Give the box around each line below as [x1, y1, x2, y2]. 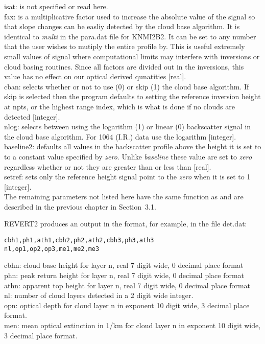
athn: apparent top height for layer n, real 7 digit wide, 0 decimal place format [4, 280, 251, 290]
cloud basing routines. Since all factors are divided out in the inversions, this [4, 61, 244, 72]
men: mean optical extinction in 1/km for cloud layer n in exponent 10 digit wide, [4, 319, 261, 330]
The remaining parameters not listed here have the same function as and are [4, 191, 244, 202]
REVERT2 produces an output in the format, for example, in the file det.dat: [4, 218, 247, 229]
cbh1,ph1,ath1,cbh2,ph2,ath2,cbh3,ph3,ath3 [4, 237, 154, 244]
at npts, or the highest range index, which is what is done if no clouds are [4, 101, 235, 111]
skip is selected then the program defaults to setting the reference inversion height [4, 91, 261, 102]
